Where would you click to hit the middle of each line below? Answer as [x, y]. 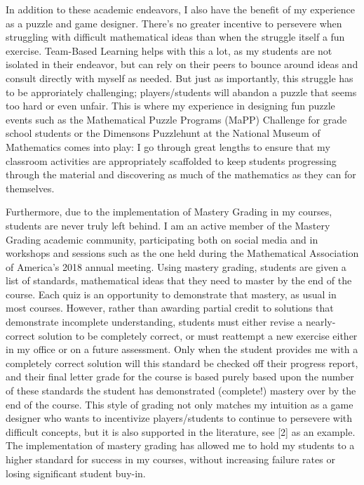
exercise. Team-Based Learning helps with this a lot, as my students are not [169, 50]
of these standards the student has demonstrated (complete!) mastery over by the [181, 391]
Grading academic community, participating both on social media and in [162, 239]
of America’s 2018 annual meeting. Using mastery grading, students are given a [176, 266]
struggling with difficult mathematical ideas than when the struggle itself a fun [175, 37]
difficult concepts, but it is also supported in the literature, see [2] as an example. [181, 431]
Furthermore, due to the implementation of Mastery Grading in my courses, [169, 212]
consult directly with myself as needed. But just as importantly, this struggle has [180, 78]
